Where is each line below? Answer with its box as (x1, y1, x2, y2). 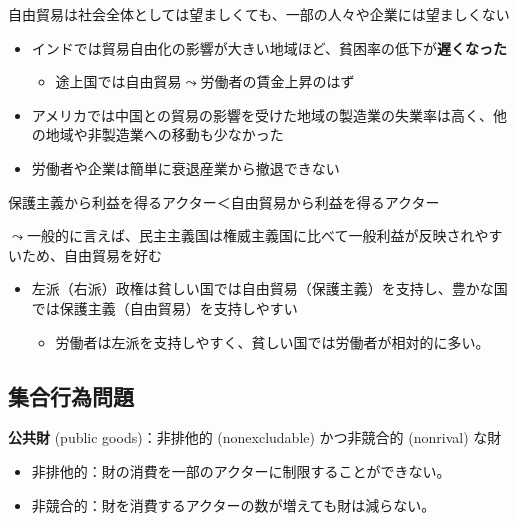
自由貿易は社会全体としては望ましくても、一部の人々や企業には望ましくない (8, 4, 510, 24)
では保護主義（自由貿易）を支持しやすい (31, 297, 298, 318)
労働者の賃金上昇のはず (200, 71, 355, 92)
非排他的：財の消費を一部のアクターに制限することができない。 (31, 460, 451, 481)
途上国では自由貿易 (55, 71, 182, 92)
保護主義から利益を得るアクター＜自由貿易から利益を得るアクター (8, 191, 440, 212)
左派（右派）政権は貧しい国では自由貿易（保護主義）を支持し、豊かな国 (31, 278, 508, 299)
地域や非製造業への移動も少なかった (45, 124, 284, 145)
